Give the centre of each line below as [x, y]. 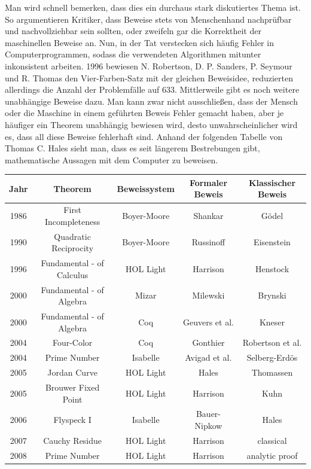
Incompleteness [72, 221]
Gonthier [208, 342]
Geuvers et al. [208, 322]
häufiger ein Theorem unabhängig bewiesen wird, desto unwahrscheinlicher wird [151, 124]
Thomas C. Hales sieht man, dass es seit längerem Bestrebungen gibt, [132, 148]
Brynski [272, 295]
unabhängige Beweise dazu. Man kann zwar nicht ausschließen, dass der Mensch [151, 101]
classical [272, 440]
